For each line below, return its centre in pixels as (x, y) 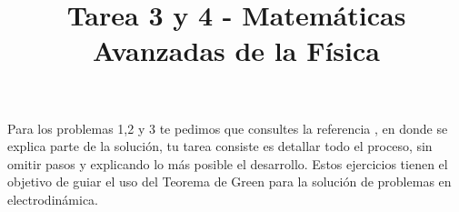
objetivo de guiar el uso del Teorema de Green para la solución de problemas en (229, 182)
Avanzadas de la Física (236, 50)
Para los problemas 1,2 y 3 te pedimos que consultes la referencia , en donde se (228, 128)
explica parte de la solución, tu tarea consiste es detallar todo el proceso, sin (220, 146)
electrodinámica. (53, 199)
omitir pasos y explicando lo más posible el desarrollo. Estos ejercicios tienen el (228, 163)
